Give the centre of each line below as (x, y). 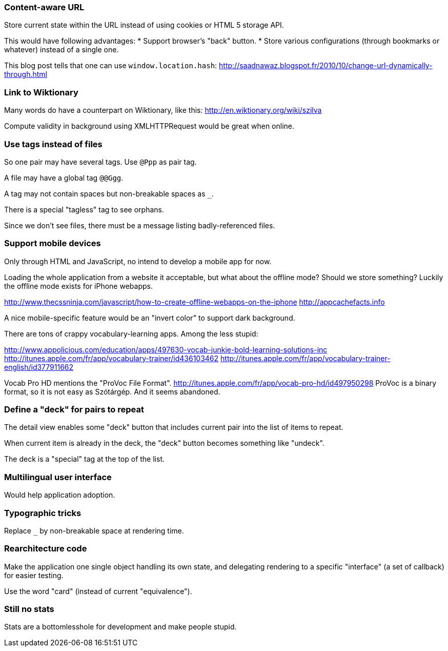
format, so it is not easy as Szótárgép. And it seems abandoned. (112, 391)
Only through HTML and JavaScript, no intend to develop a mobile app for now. (138, 261)
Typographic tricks (43, 513)
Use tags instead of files (53, 144)
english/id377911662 (39, 367)
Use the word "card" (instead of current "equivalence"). (98, 591)
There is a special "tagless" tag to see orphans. (84, 209)
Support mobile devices (53, 243)
